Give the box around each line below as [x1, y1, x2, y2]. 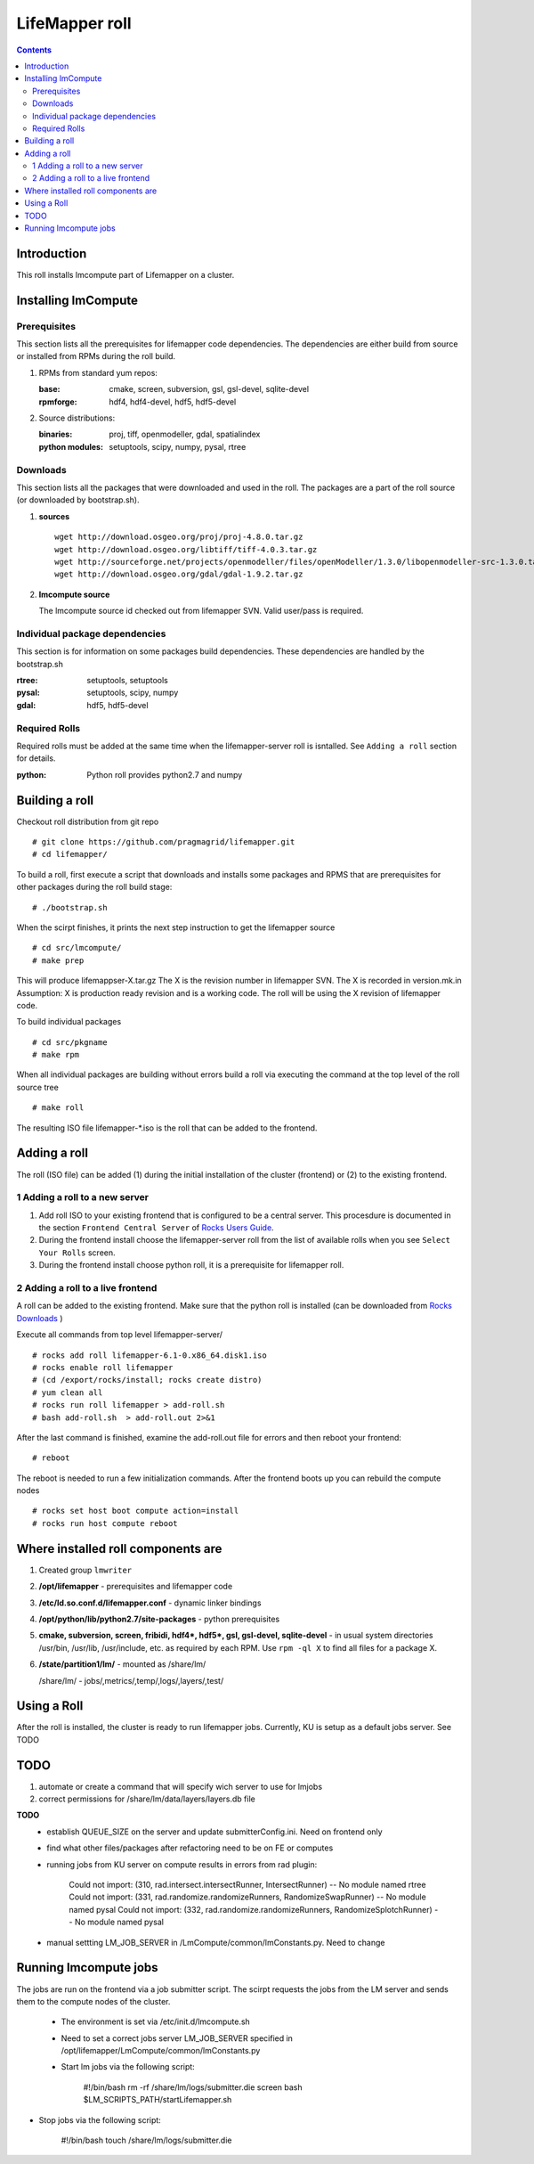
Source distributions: [38, 412, 116, 423]
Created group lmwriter [38, 1564, 133, 1575]
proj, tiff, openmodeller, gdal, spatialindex [109, 429, 261, 440]
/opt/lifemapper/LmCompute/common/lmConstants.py [61, 2046, 261, 2056]
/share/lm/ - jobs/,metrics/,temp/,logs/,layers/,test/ [38, 1675, 224, 1686]
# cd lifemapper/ [32, 849, 108, 860]
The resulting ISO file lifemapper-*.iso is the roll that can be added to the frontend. [16, 1123, 318, 1133]
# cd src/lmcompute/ [32, 943, 122, 953]
